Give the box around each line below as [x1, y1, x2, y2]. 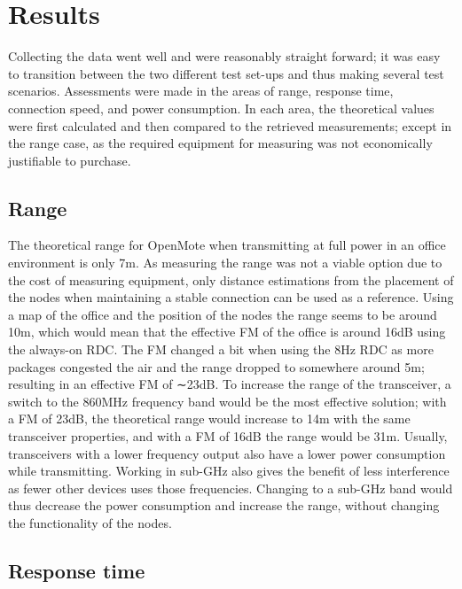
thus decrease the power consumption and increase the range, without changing [8, 496, 440, 515]
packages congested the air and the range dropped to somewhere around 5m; [8, 357, 425, 376]
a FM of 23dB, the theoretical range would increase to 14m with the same [8, 409, 411, 428]
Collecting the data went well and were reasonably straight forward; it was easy [8, 47, 441, 66]
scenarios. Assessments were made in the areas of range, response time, [8, 81, 394, 100]
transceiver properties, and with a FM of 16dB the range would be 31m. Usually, [8, 427, 448, 446]
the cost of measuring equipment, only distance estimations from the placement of [8, 270, 454, 289]
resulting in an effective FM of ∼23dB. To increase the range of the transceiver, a [8, 375, 451, 393]
